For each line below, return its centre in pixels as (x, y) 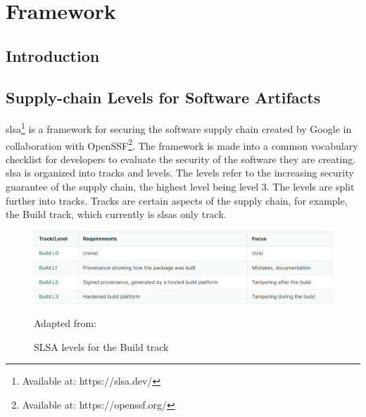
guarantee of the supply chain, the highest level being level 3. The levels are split (180, 187)
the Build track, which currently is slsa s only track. (116, 214)
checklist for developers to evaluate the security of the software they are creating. (181, 159)
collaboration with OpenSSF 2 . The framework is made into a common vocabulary (182, 144)
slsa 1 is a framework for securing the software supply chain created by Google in (179, 128)
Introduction (53, 55)
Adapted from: (65, 323)
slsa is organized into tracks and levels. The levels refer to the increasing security (180, 173)
